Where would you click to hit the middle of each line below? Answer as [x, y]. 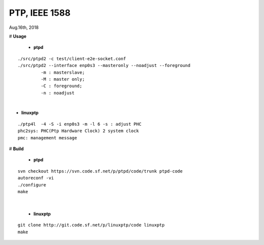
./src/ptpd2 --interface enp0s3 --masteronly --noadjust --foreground [104, 66]
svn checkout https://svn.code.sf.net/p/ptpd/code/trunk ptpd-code [100, 171]
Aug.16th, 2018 [24, 27]
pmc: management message [47, 138]
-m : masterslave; [63, 72]
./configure [32, 185]
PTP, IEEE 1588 [40, 13]
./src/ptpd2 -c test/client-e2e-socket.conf [72, 58]
